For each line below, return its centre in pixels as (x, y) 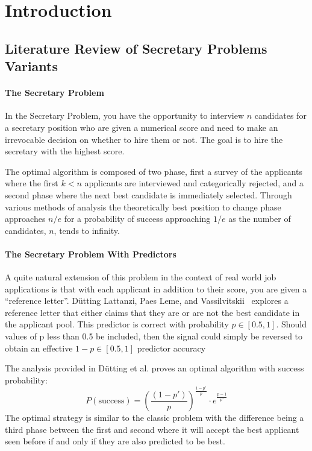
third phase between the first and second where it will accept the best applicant (152, 429)
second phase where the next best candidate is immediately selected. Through (148, 194)
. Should (291, 324)
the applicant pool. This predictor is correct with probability (117, 324)
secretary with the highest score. (65, 151)
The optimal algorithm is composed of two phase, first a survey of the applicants (154, 171)
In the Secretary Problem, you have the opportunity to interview (125, 115)
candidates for (280, 115)
